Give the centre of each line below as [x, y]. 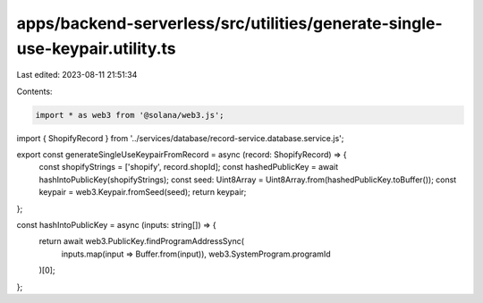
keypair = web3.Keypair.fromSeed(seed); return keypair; [143, 192]
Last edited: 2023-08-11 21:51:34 [77, 75]
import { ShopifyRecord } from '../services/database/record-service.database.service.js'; [180, 138]
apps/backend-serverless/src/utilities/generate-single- [229, 23]
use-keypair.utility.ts [96, 48]
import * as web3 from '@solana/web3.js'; [130, 115]
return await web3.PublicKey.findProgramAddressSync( [142, 241]
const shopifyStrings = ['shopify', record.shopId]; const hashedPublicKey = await [189, 167]
